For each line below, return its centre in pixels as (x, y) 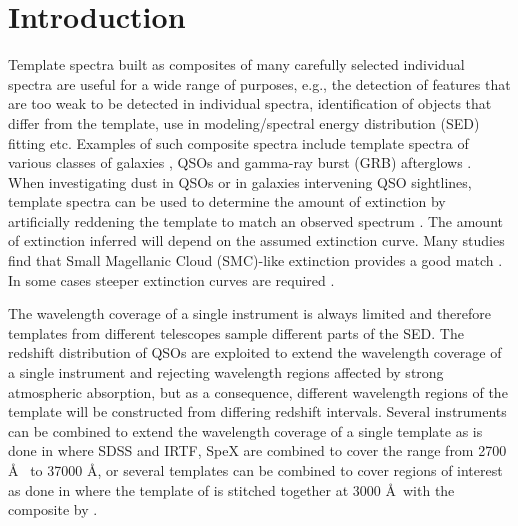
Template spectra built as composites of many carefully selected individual (236, 64)
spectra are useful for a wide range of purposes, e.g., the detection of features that (259, 83)
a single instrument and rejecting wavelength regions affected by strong (226, 372)
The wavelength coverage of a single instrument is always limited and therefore (250, 313)
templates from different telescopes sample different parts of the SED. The (236, 332)
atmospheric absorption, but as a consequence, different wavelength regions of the (258, 391)
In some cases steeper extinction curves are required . (171, 279)
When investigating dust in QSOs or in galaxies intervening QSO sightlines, (240, 181)
